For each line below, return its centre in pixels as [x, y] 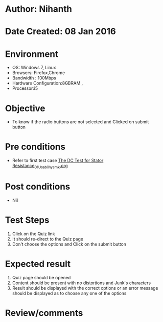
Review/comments [44, 313]
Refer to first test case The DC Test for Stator [58, 161]
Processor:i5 [25, 88]
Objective [25, 108]
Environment [32, 54]
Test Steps [27, 220]
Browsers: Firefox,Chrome [38, 73]
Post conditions [38, 187]
